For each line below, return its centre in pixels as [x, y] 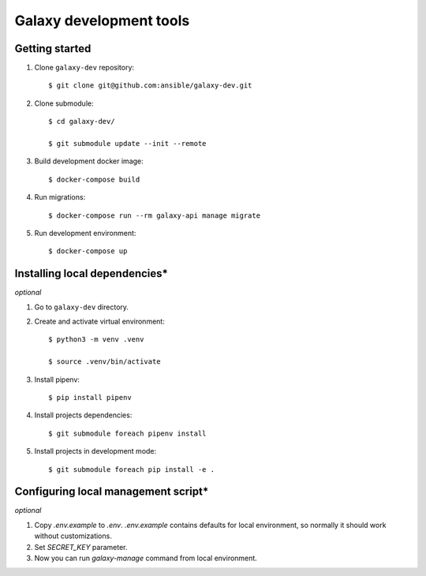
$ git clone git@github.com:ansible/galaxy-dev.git [150, 86]
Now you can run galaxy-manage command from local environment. [146, 558]
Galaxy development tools [102, 21]
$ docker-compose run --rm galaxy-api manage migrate [154, 215]
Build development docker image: [89, 161]
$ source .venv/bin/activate [105, 362]
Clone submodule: [64, 103]
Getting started [53, 49]
